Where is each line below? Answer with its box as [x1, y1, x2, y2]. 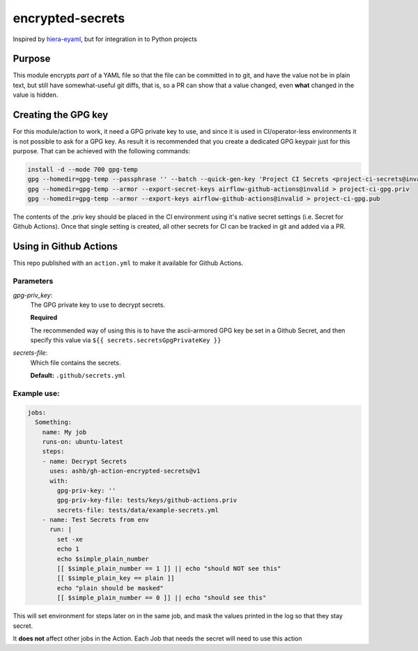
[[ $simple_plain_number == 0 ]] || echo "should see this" [56, 594, 267, 602]
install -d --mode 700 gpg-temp [27, 165, 139, 174]
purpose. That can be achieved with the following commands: [13, 146, 191, 155]
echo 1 [56, 545, 79, 553]
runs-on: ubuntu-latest [42, 438, 123, 445]
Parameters [13, 276, 54, 286]
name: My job [42, 428, 87, 436]
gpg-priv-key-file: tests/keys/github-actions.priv [56, 496, 238, 505]
